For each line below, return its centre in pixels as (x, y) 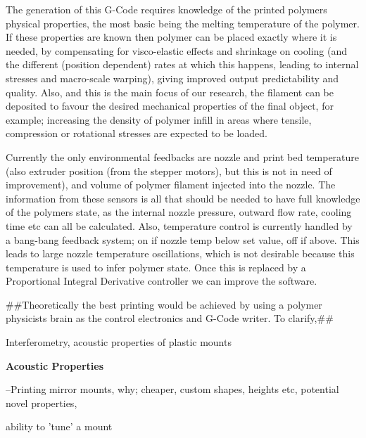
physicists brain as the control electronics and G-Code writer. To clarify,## (170, 318)
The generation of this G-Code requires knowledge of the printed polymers (166, 9)
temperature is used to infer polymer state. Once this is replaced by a (156, 267)
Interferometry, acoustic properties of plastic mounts (119, 342)
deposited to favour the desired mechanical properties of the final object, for (170, 106)
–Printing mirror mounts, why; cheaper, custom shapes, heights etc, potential (172, 389)
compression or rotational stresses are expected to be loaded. (137, 133)
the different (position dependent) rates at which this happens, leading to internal (182, 64)
